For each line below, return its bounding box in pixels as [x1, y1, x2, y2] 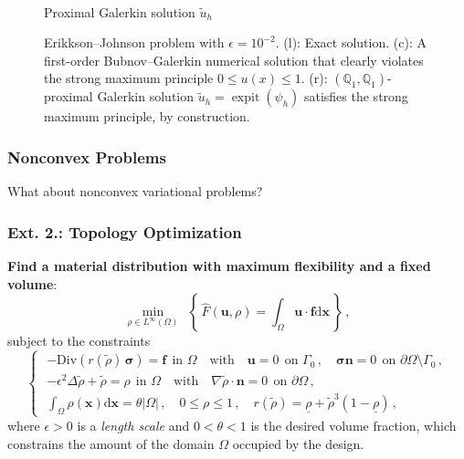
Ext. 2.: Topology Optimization [7, 220, 242, 243]
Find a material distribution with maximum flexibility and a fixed [7, 256, 431, 275]
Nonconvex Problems [7, 145, 166, 168]
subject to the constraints [7, 331, 151, 350]
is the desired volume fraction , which [250, 415, 457, 434]
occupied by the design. [232, 433, 364, 453]
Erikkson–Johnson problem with [44, 33, 225, 52]
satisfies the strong [303, 87, 408, 106]
